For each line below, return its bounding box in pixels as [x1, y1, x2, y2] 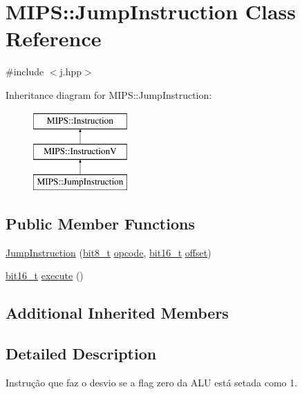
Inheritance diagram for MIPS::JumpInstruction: [6, 87, 212, 102]
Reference [6, 24, 102, 53]
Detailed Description [6, 343, 157, 364]
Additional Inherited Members [6, 302, 229, 323]
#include [6, 64, 44, 79]
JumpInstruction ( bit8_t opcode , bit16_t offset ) [6, 245, 211, 259]
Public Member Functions [6, 212, 195, 234]
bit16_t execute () [6, 268, 84, 283]
